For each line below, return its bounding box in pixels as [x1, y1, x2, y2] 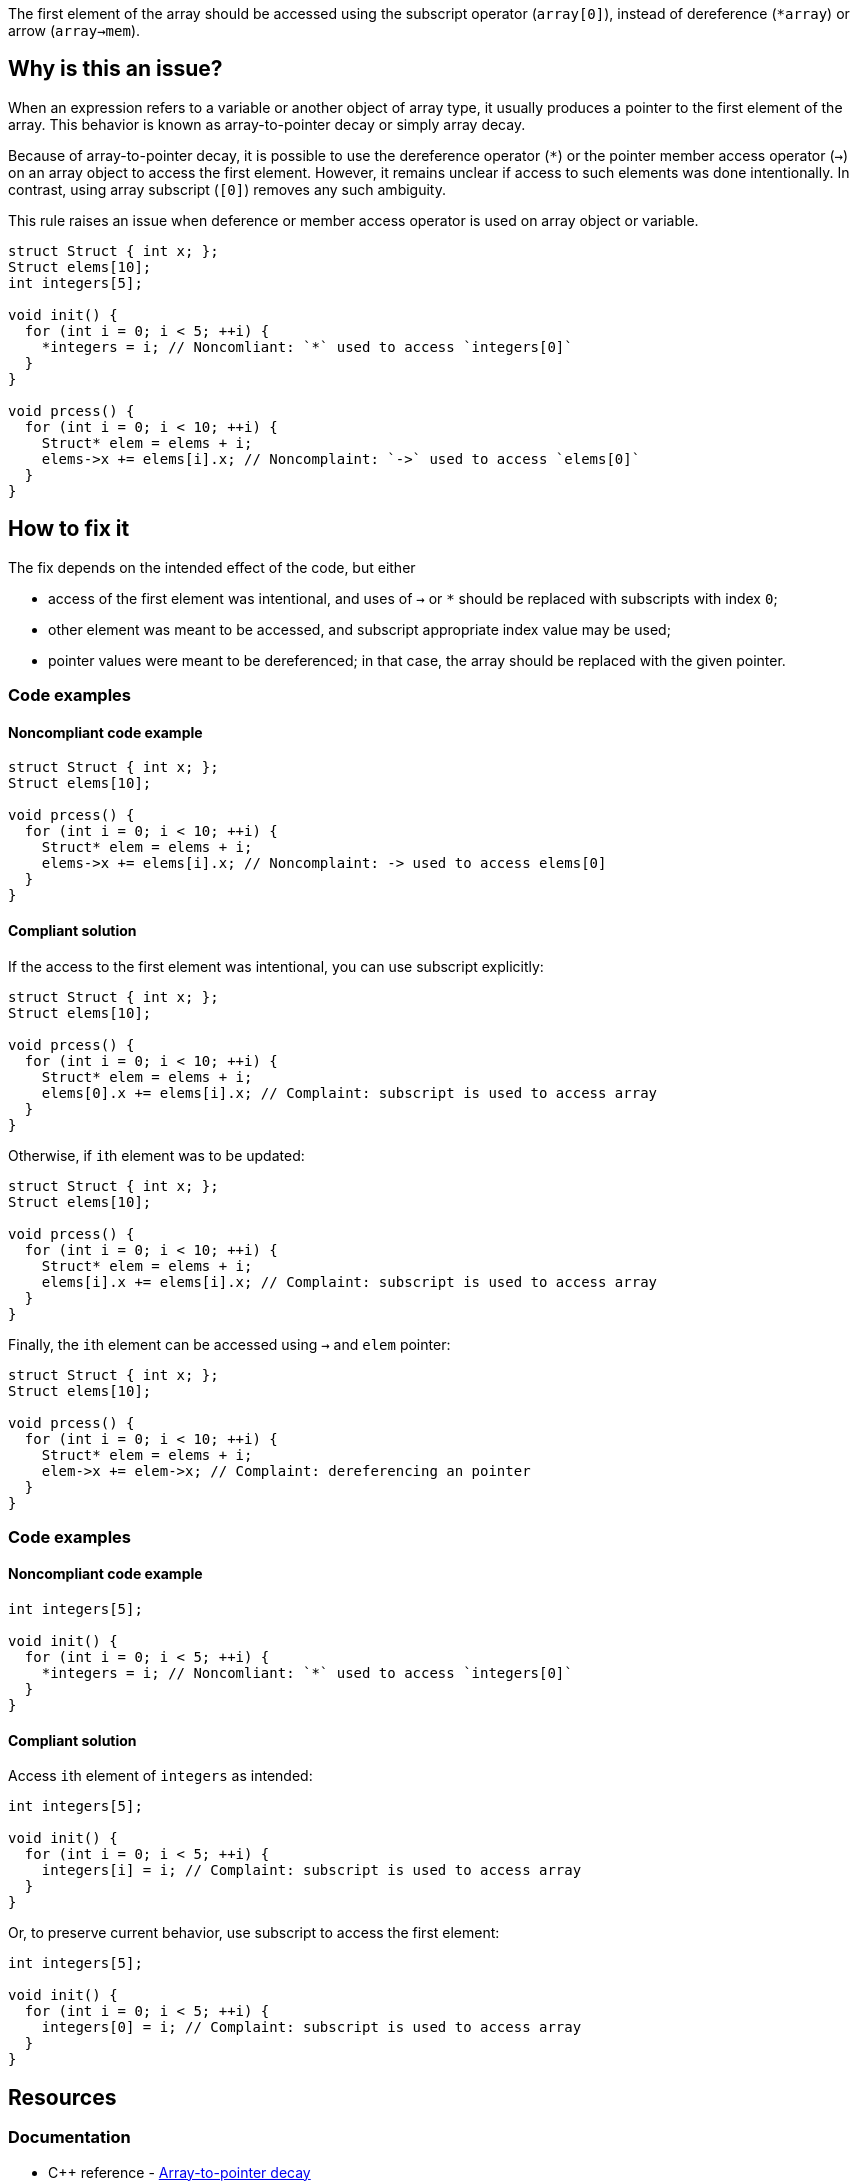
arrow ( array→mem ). [8, 22, 141, 39]
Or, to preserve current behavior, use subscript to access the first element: [8, 1924, 500, 1942]
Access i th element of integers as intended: [8, 1767, 313, 1785]
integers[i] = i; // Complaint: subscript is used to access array [41, 1862, 582, 1879]
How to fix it [8, 516, 130, 542]
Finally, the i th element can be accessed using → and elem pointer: [8, 1335, 451, 1353]
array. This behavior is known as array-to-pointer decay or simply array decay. [8, 115, 526, 133]
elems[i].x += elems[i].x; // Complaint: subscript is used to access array [41, 1273, 658, 1290]
